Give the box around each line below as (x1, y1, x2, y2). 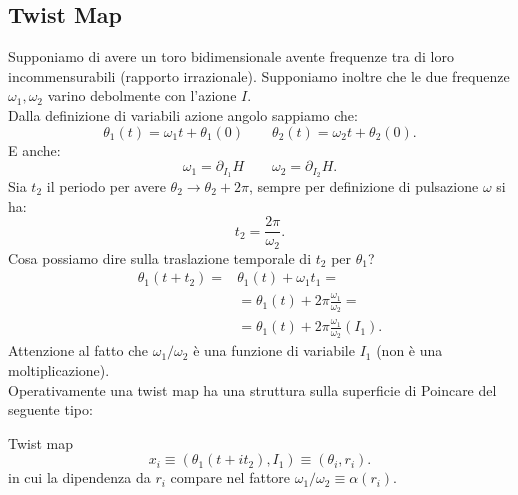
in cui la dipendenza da (8, 467, 151, 488)
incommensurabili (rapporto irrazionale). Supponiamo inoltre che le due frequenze (8, 65, 510, 86)
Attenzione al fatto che (8, 340, 148, 361)
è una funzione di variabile (193, 340, 355, 361)
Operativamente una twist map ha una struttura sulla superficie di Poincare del (8, 379, 497, 400)
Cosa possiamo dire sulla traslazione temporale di (8, 247, 312, 268)
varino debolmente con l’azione (47, 85, 237, 106)
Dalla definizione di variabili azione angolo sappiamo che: (8, 104, 358, 125)
